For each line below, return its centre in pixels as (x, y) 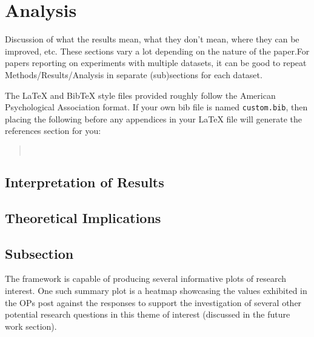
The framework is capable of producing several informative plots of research (146, 279)
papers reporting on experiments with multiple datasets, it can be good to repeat (156, 63)
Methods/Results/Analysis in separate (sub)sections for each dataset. (134, 74)
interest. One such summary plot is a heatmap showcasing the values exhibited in (156, 290)
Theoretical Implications (83, 217)
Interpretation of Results (85, 182)
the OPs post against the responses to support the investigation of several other (153, 302)
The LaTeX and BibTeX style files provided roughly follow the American (140, 95)
